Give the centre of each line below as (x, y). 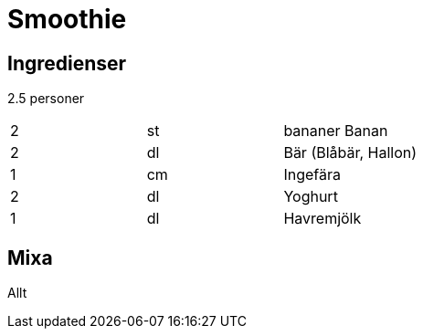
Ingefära (312, 175)
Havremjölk (323, 219)
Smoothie (67, 19)
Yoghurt (311, 197)
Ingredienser (67, 63)
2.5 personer (46, 99)
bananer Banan (336, 131)
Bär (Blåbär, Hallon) (350, 153)
